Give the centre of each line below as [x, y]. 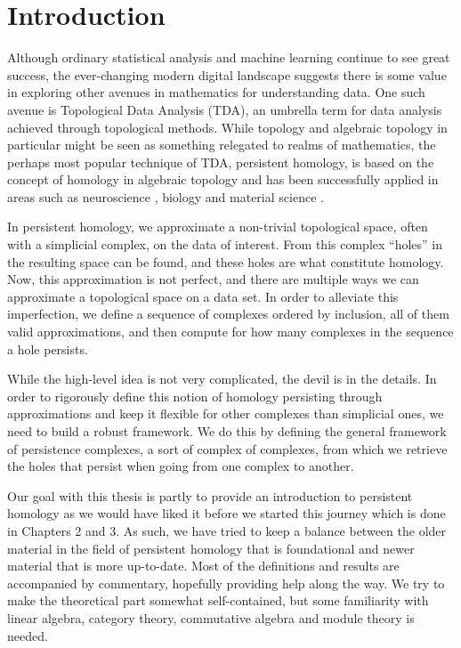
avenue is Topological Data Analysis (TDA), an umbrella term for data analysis [225, 109]
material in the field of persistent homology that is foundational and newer [211, 548]
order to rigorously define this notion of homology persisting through [195, 396]
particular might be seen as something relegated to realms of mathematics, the [222, 145]
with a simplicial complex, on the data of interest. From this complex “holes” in [225, 244]
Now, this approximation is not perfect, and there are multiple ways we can [213, 279]
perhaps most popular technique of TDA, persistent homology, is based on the [221, 162]
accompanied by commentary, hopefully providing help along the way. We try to [226, 583]
